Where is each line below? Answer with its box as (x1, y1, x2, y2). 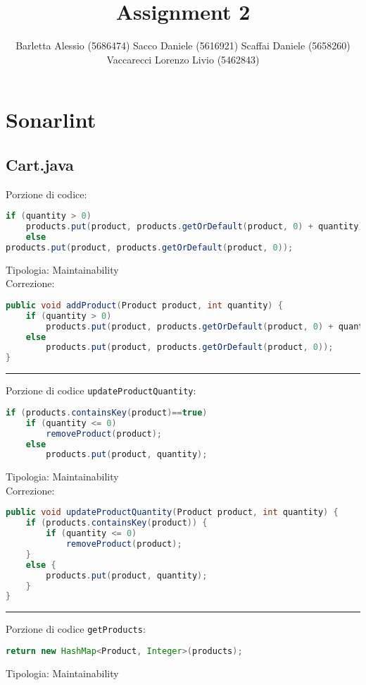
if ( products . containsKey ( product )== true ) (6, 407, 208, 418)
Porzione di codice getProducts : (6, 622, 146, 636)
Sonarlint (6, 105, 96, 134)
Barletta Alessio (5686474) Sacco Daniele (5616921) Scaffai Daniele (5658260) (15, 38, 351, 53)
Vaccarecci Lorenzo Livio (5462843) (106, 51, 260, 66)
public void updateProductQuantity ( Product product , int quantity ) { (6, 507, 339, 518)
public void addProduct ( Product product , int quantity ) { (6, 300, 283, 310)
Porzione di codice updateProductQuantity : (6, 383, 196, 398)
